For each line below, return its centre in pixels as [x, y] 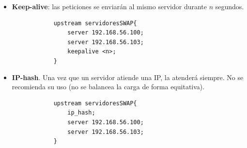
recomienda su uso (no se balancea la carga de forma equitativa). [108, 87]
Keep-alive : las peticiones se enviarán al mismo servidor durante [109, 6]
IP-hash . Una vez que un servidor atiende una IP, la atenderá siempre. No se [128, 77]
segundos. [230, 6]
